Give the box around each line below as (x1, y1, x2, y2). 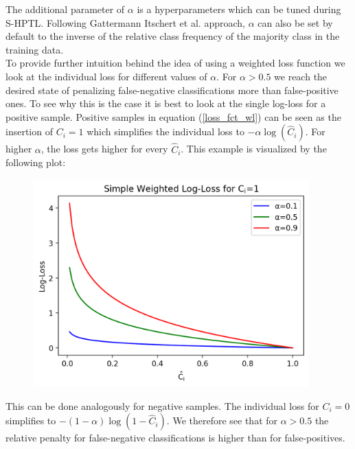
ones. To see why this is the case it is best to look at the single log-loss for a (5, 96, 326, 111)
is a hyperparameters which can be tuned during (137, 2, 341, 16)
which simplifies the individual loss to (87, 124, 244, 139)
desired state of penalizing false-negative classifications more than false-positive (5, 82, 339, 97)
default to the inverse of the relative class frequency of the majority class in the (5, 29, 340, 43)
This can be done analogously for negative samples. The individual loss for (5, 398, 319, 413)
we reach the (274, 69, 328, 83)
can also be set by (257, 15, 333, 30)
